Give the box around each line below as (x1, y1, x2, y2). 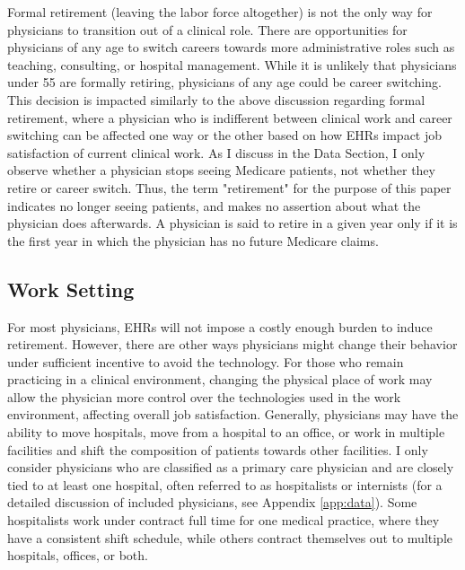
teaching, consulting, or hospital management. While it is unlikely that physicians (7, 55, 457, 74)
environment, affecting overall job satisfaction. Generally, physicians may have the (7, 405, 459, 424)
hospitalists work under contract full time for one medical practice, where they (7, 511, 440, 530)
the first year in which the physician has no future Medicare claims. (7, 231, 379, 250)
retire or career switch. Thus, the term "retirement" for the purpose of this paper (7, 178, 452, 197)
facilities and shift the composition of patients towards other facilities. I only (7, 440, 428, 459)
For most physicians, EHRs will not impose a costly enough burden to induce (7, 317, 433, 336)
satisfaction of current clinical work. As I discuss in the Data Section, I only (7, 143, 426, 162)
